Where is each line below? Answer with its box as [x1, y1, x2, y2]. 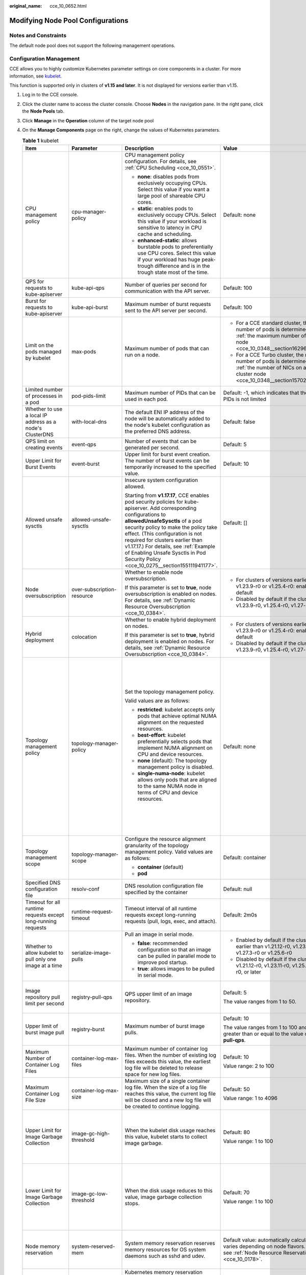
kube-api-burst [71, 303, 108, 311]
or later [244, 968, 261, 975]
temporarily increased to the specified [124, 463, 217, 470]
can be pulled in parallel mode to [137, 952, 216, 959]
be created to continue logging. [124, 1103, 200, 1110]
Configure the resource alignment [124, 835, 206, 843]
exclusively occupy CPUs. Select [137, 211, 217, 218]
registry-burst [71, 1026, 105, 1033]
